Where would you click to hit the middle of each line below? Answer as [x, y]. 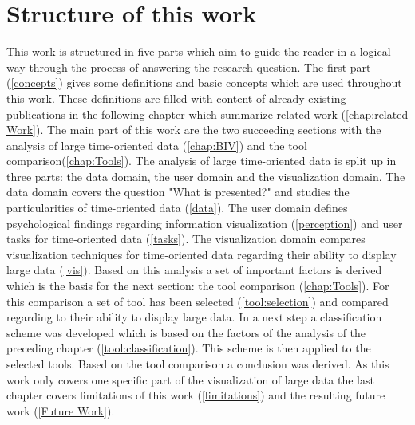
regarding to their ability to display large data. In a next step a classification [194, 317]
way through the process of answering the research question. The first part [189, 67]
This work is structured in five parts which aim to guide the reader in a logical [199, 51]
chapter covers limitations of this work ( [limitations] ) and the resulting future [196, 395]
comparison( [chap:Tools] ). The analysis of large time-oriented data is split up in [202, 161]
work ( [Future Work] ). [61, 410]
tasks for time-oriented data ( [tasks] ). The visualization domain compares [186, 239]
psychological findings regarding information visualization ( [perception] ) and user [205, 223]
